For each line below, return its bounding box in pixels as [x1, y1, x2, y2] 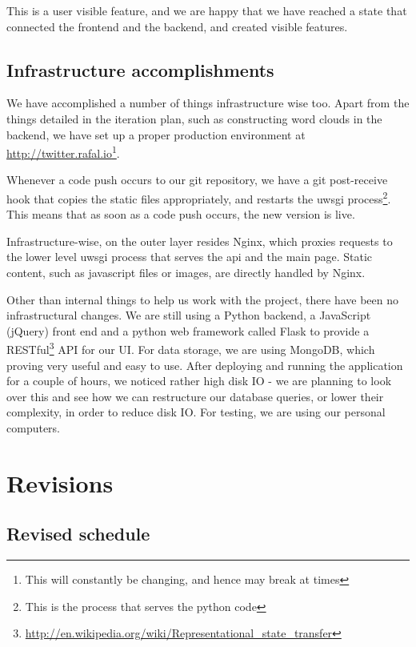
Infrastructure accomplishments [6, 57, 274, 82]
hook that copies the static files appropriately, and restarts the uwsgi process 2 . [6, 188, 391, 207]
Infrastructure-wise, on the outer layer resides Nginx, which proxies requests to [6, 232, 393, 249]
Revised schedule [6, 521, 150, 546]
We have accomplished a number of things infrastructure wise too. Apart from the [6, 94, 410, 111]
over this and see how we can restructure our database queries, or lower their [6, 388, 384, 404]
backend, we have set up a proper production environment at [6, 126, 306, 143]
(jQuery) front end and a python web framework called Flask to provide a [6, 322, 370, 339]
